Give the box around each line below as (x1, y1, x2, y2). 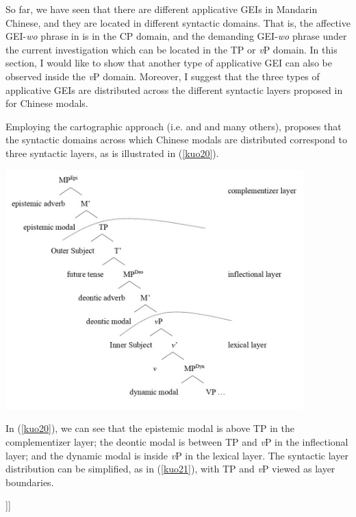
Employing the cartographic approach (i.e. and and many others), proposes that (5, 119, 342, 133)
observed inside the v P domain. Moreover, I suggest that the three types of (5, 69, 320, 83)
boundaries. (5, 474, 54, 489)
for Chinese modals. (5, 96, 88, 110)
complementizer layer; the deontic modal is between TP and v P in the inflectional (5, 435, 348, 449)
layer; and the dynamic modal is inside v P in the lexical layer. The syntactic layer (5, 448, 348, 462)
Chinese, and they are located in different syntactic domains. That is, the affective (5, 15, 351, 29)
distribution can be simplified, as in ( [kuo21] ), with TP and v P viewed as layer (5, 461, 335, 476)
